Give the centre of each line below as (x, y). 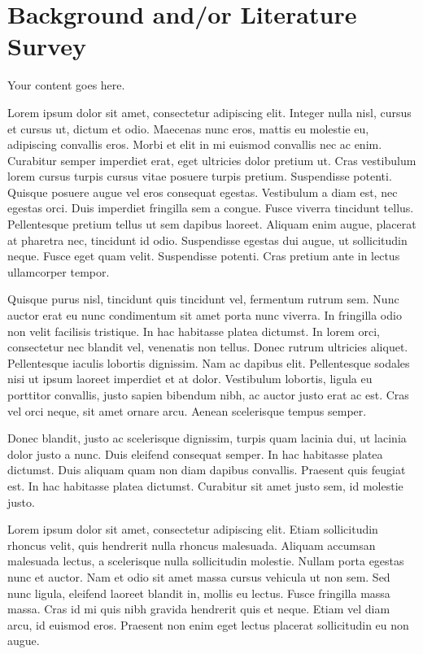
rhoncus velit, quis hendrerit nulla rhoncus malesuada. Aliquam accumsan (192, 545)
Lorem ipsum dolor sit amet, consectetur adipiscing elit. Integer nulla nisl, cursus (209, 112)
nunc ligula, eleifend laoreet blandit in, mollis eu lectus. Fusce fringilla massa (199, 593)
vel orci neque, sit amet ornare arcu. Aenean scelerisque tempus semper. (187, 410)
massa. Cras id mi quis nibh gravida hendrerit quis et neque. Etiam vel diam (199, 609)
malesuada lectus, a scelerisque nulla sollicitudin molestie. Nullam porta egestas (206, 561)
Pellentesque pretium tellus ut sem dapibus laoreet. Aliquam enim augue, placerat (212, 224)
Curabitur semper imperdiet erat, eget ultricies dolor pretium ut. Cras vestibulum (212, 160)
